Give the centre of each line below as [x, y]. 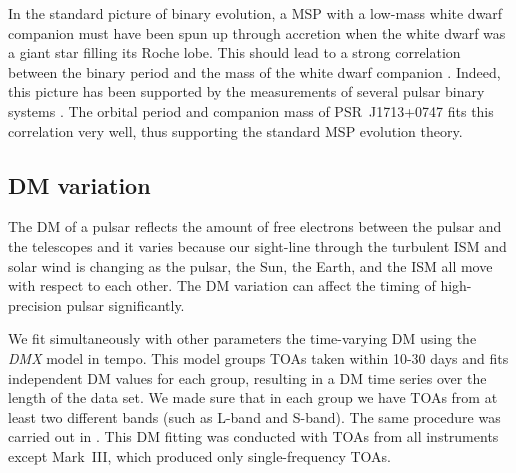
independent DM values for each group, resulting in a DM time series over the [247, 377]
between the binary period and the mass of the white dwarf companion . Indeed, [254, 71]
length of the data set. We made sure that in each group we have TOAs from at [253, 397]
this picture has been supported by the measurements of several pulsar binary [246, 91]
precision [35, 304]
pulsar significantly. [125, 304]
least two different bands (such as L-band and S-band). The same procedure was [254, 416]
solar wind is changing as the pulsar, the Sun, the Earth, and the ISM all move [250, 265]
